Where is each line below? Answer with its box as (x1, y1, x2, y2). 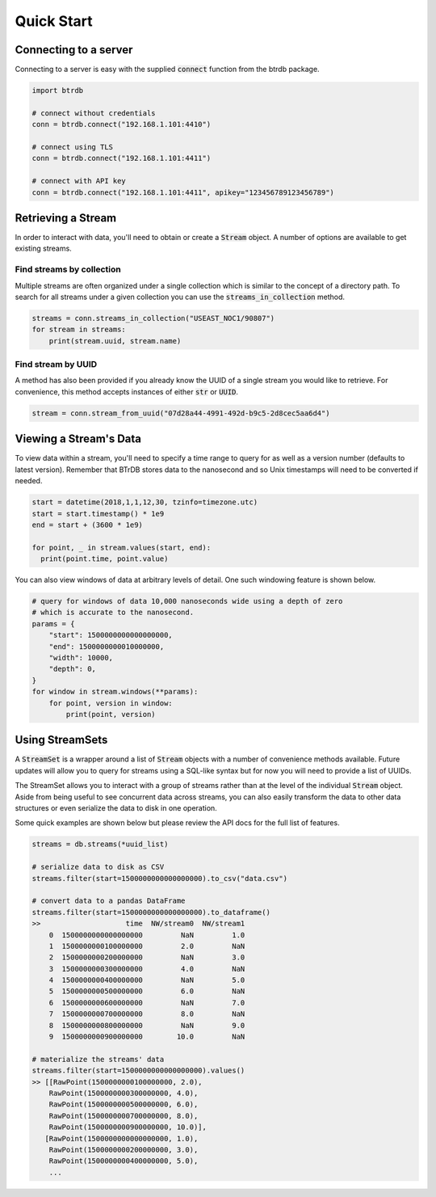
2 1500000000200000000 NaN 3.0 (48, 953, 245, 962)
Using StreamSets (15, 733, 108, 747)
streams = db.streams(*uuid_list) (31, 840, 169, 849)
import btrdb (31, 86, 84, 95)
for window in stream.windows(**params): (31, 687, 199, 697)
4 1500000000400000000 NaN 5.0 (48, 976, 245, 985)
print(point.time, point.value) (40, 554, 169, 563)
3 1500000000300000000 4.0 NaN (48, 964, 245, 973)
